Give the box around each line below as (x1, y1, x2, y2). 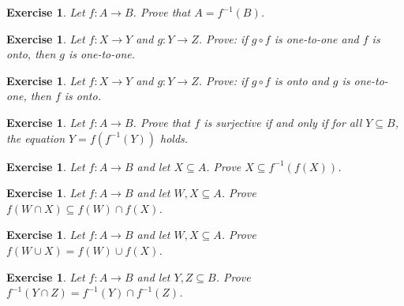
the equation (6, 129, 65, 146)
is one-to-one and (274, 30, 359, 47)
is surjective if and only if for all (204, 114, 362, 130)
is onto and (274, 72, 329, 88)
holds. (160, 129, 189, 146)
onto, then (6, 46, 56, 62)
